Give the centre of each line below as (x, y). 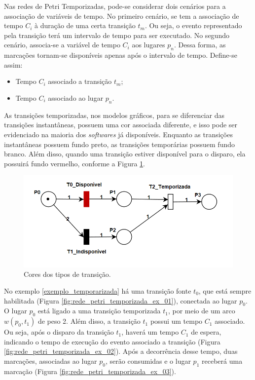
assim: (13, 64)
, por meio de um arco (201, 311)
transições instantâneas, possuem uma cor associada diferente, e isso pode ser (121, 125)
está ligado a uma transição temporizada (99, 311)
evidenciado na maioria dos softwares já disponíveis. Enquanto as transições (118, 134)
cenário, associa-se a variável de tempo (62, 45)
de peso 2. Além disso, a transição (89, 321)
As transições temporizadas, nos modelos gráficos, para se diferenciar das (114, 115)
